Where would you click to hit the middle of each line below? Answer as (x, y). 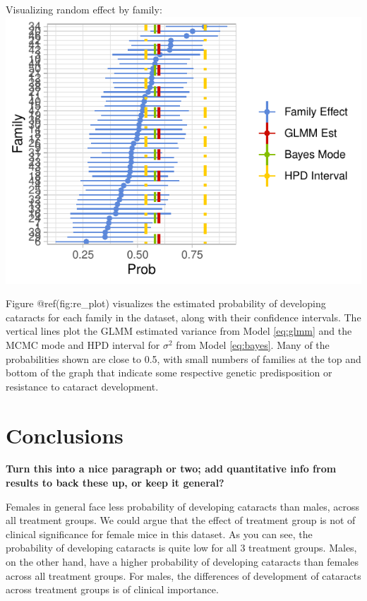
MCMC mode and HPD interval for (83, 344)
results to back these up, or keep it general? (115, 483)
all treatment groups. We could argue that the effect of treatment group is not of (181, 520)
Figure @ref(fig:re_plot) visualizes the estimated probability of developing (166, 303)
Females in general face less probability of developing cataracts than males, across (182, 506)
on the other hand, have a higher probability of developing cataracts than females (182, 562)
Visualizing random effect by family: (84, 9)
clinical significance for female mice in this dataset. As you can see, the (159, 534)
